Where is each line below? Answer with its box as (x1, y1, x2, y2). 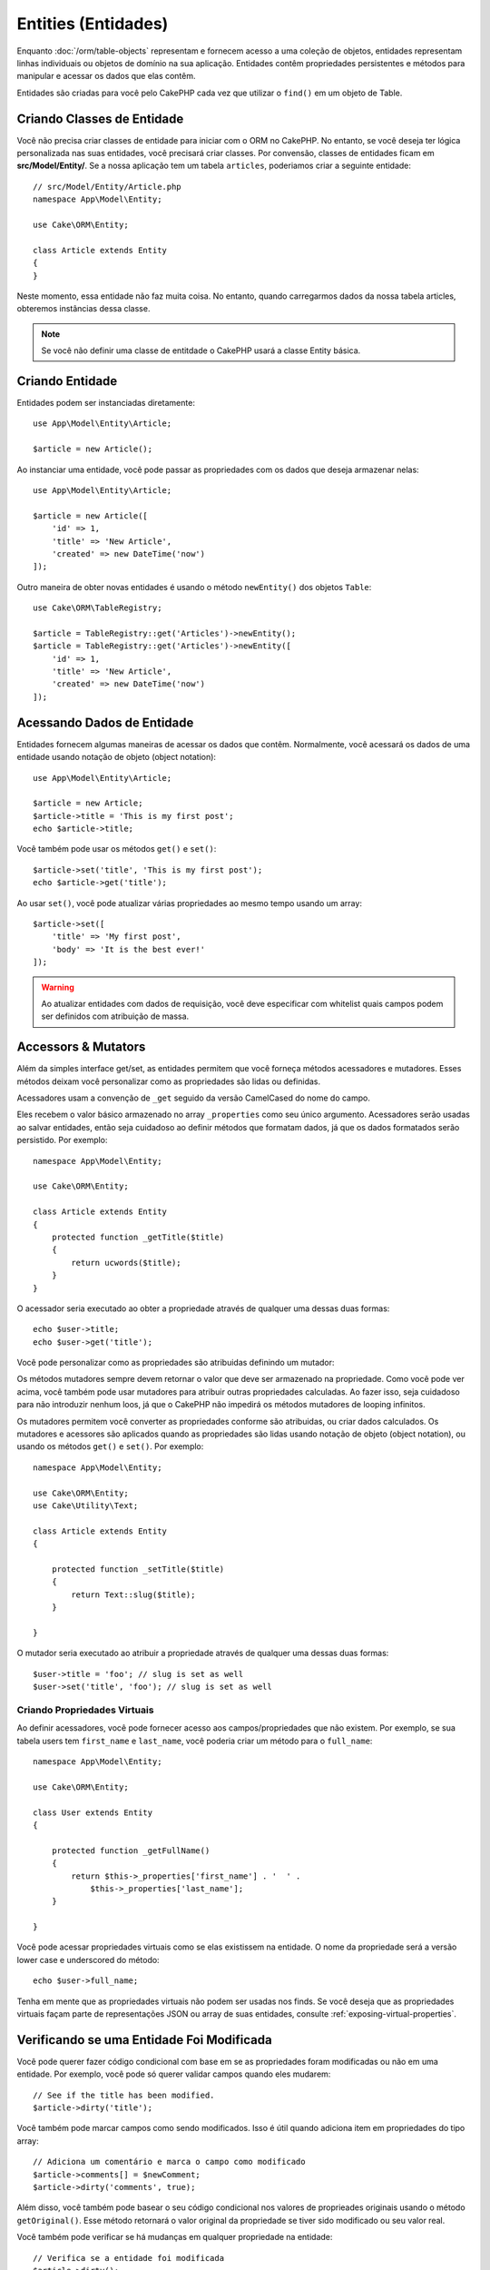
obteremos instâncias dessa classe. (16, 303, 151, 314)
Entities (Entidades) (16, 14, 169, 34)
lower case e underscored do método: (16, 1954, 160, 1965)
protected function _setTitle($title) (51, 1564, 225, 1574)
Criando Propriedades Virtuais (16, 1703, 154, 1716)
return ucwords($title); (71, 1258, 181, 1268)
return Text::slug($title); (71, 1589, 196, 1600)
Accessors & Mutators (16, 1040, 146, 1055)
